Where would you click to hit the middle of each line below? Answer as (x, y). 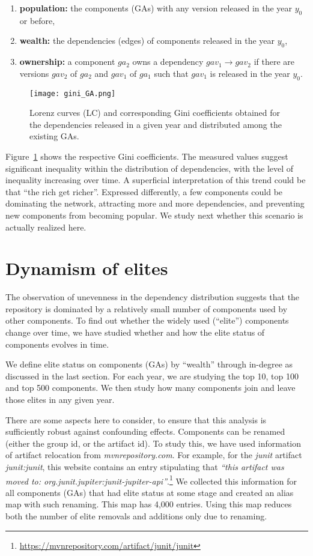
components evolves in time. (57, 344)
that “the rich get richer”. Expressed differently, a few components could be (144, 191)
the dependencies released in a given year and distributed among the (156, 124)
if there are (274, 62)
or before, (37, 20)
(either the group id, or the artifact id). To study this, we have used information (153, 443)
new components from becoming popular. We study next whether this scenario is (154, 215)
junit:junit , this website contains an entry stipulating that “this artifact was (145, 467)
